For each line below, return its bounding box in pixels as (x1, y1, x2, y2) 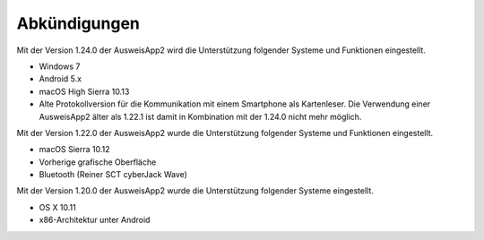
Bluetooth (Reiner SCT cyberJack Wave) (39, 169, 188, 180)
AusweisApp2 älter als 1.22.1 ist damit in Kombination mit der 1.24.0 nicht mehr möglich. (39, 111, 362, 122)
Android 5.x (39, 73, 82, 84)
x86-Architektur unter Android (39, 215, 151, 226)
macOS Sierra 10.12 (39, 144, 111, 155)
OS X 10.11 (39, 201, 76, 212)
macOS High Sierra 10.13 (39, 86, 130, 97)
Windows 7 (39, 61, 81, 72)
